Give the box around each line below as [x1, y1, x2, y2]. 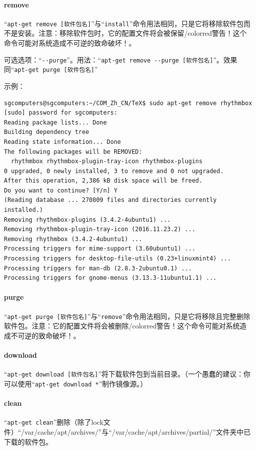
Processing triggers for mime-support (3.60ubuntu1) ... [4, 245, 196, 253]
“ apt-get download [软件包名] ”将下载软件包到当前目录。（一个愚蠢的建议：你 [4, 369, 251, 379]
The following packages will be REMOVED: [4, 148, 143, 155]
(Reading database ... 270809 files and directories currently [4, 196, 217, 204]
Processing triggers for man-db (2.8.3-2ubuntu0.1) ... [4, 264, 192, 272]
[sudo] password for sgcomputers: [4, 109, 118, 117]
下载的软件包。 [4, 436, 52, 447]
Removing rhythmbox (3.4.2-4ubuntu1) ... [4, 235, 143, 243]
